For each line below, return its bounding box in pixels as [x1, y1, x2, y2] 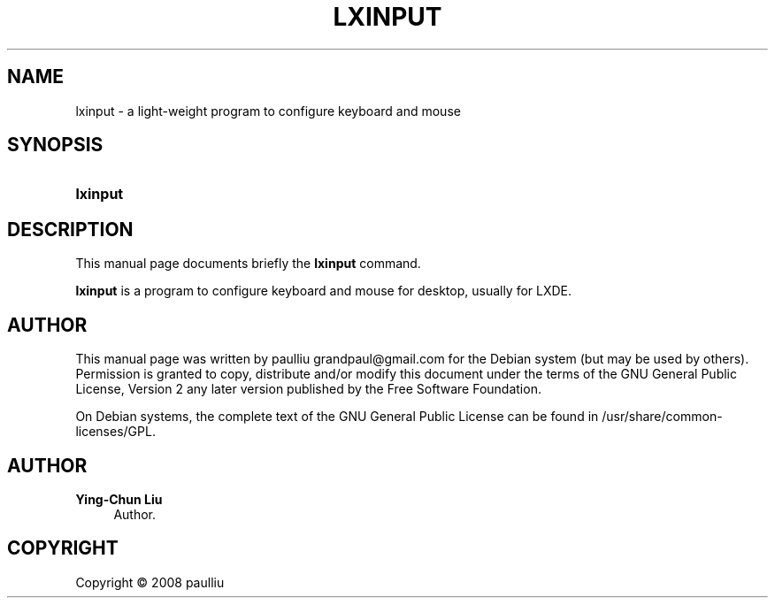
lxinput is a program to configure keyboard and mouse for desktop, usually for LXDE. [75, 283, 572, 299]
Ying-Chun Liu [75, 491, 163, 507]
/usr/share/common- [602, 409, 723, 425]
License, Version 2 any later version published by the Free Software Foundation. [75, 381, 541, 397]
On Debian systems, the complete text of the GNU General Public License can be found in [75, 409, 599, 425]
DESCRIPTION [7, 218, 134, 241]
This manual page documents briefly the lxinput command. [75, 256, 421, 272]
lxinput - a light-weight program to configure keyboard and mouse [75, 103, 461, 119]
